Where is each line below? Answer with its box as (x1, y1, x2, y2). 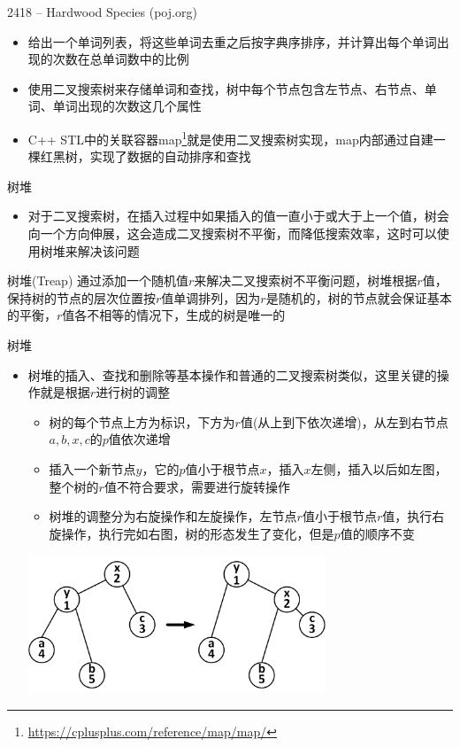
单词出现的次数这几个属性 (52, 97, 202, 115)
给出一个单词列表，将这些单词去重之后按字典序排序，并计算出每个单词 (27, 32, 437, 51)
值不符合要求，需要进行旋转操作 (103, 477, 290, 495)
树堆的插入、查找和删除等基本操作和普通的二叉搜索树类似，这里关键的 (27, 365, 437, 384)
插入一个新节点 (49, 459, 136, 478)
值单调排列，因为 (161, 288, 261, 307)
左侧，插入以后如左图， (310, 459, 448, 478)
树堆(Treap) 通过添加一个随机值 (7, 271, 188, 290)
